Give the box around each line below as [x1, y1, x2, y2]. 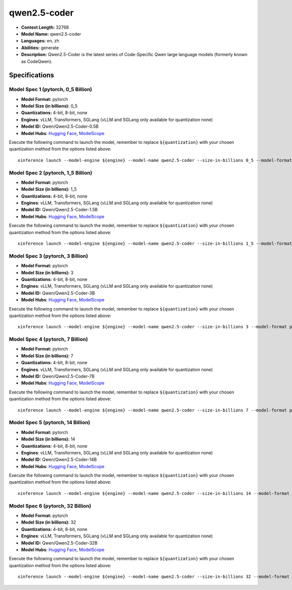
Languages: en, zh [21, 38, 59, 44]
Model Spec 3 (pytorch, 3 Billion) [9, 253, 89, 259]
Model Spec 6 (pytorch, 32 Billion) [9, 502, 91, 509]
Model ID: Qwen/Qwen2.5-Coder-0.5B [21, 123, 99, 129]
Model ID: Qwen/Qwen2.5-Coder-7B [21, 374, 95, 379]
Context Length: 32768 [21, 24, 69, 30]
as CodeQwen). [21, 59, 53, 64]
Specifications [9, 71, 55, 79]
